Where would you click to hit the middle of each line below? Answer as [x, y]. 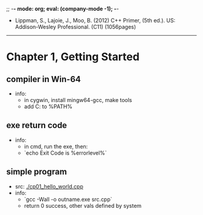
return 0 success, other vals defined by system [83, 205]
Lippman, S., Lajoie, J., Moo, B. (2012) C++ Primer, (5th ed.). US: [95, 20]
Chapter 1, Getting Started [73, 57]
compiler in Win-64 [44, 79]
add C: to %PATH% [48, 106]
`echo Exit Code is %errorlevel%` [65, 153]
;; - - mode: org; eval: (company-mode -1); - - [63, 9]
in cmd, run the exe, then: [56, 146]
